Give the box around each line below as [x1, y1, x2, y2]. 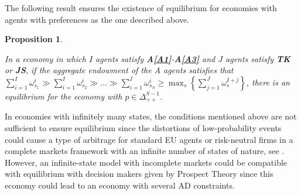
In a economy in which [5, 52, 86, 64]
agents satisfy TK [225, 52, 290, 64]
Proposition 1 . [5, 33, 63, 45]
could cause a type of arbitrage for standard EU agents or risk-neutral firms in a [5, 133, 293, 145]
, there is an [246, 76, 290, 88]
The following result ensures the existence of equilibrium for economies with [5, 2, 277, 13]
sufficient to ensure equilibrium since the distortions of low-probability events [5, 122, 282, 134]
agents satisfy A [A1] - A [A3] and [95, 52, 216, 64]
